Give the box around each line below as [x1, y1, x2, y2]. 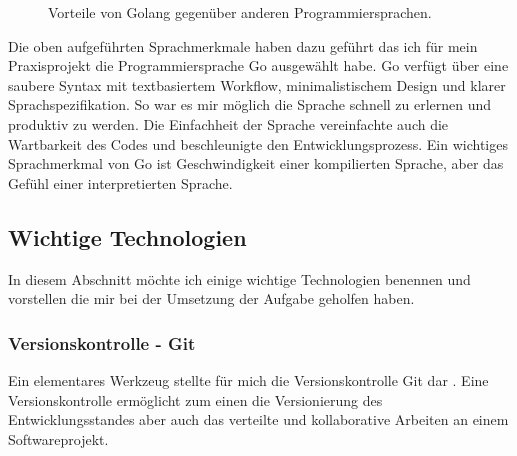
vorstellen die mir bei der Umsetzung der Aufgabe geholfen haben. [8, 288, 415, 309]
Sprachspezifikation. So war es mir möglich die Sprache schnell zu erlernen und [8, 94, 492, 115]
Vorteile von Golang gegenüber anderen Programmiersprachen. [48, 2, 432, 22]
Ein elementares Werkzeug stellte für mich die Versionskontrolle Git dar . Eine [8, 369, 489, 390]
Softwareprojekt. [8, 428, 109, 449]
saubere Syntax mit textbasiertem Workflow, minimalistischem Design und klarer [8, 74, 506, 95]
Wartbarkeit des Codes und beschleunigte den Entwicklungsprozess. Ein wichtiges [8, 133, 508, 154]
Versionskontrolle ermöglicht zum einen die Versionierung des [8, 389, 383, 410]
